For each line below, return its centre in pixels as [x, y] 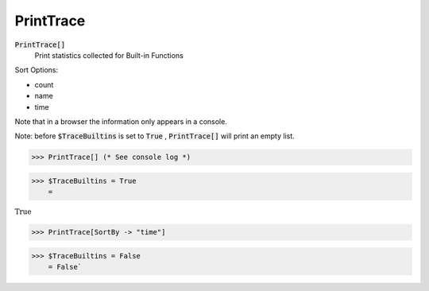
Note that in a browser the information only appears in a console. [121, 121]
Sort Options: [37, 70]
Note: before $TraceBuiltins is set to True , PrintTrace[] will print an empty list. [155, 136]
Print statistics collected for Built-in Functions [109, 55]
